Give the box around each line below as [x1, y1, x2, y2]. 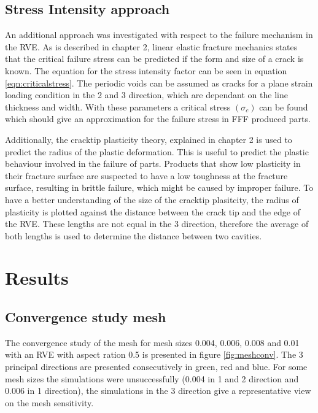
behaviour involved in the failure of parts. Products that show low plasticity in [5, 157, 301, 170]
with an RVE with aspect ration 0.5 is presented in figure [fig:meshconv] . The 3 [5, 348, 303, 361]
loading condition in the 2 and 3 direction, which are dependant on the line [5, 88, 288, 101]
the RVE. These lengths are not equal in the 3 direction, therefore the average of [5, 217, 309, 230]
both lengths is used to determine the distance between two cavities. [5, 229, 262, 242]
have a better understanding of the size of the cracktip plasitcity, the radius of [5, 193, 299, 206]
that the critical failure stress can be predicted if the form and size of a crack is [5, 52, 304, 65]
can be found [259, 100, 308, 113]
